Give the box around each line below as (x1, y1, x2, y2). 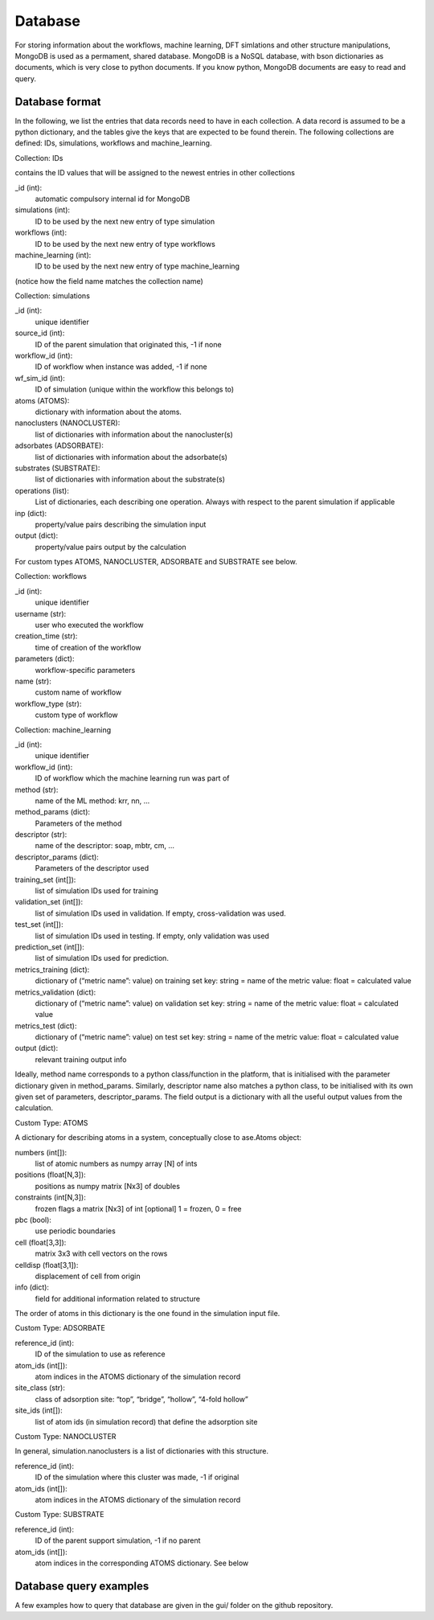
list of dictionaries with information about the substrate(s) (35, 474, 225, 484)
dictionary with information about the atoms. (35, 407, 182, 416)
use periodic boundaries (35, 1226, 116, 1236)
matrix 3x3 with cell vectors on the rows (35, 1249, 168, 1258)
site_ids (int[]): (14, 1405, 63, 1415)
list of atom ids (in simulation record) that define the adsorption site (35, 1417, 258, 1426)
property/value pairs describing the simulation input (35, 519, 207, 529)
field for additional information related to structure (35, 1294, 201, 1303)
